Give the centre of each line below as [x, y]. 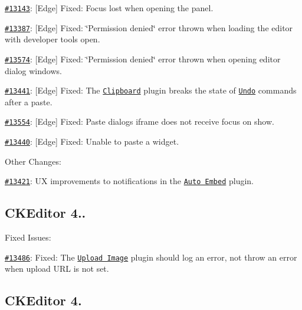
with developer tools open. [52, 39]
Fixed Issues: [28, 237]
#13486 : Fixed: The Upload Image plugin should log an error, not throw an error [151, 257]
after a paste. [29, 101]
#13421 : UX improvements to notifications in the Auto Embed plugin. [129, 181]
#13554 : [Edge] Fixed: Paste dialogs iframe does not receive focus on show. [139, 121]
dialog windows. [33, 70]
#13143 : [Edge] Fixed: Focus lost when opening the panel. [109, 8]
